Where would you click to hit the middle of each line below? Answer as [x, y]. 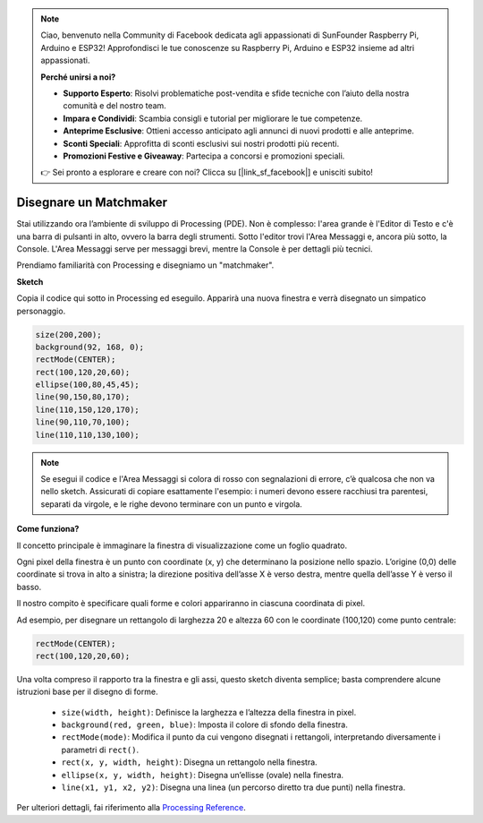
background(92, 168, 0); [90, 347]
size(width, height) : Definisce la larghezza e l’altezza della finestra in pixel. [209, 712]
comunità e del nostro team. [115, 106]
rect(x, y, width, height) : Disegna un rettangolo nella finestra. [189, 762]
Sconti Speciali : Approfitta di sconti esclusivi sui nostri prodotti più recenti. [201, 143]
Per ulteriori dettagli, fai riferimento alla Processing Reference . [131, 808]
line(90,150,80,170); [83, 397]
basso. [29, 587]
